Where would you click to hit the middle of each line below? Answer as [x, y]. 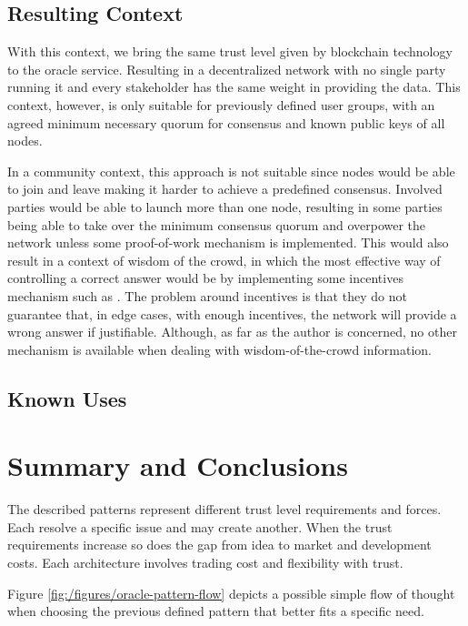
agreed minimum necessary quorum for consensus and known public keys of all [226, 122]
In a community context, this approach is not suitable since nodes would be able [231, 171]
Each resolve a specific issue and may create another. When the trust [200, 526]
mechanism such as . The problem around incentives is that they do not [207, 295]
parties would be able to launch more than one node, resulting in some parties [225, 206]
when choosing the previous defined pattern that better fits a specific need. [216, 611]
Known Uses [67, 398]
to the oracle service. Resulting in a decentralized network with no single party [227, 69]
